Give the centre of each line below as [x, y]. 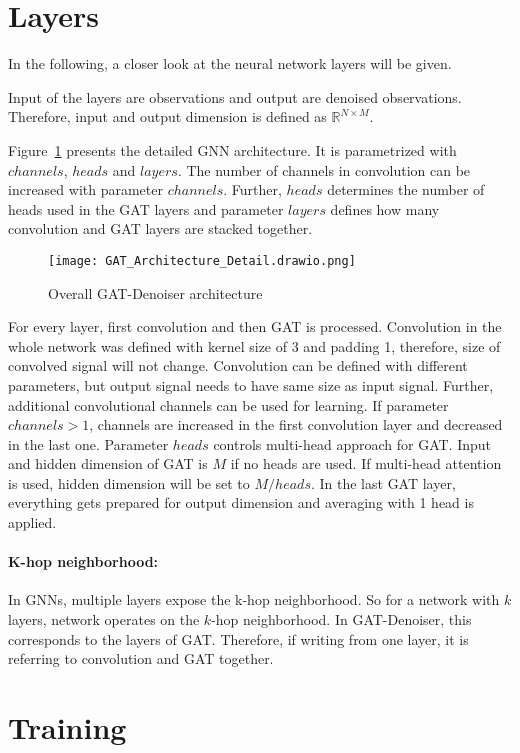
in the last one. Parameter [88, 443]
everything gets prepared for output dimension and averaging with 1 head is [241, 502]
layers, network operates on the [104, 619]
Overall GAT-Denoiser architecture [155, 292]
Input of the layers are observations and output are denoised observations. [235, 96]
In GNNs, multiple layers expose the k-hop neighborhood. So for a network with [254, 599]
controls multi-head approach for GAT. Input [352, 443]
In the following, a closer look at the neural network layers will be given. [230, 63]
